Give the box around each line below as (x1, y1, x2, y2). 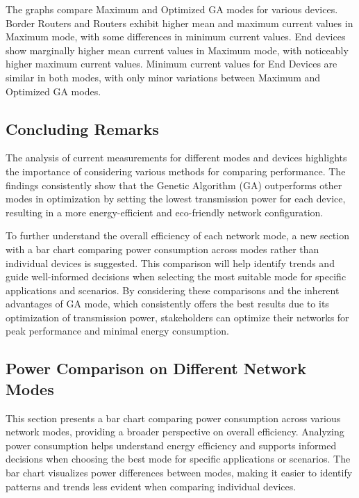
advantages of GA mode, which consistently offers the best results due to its (6, 296, 329, 311)
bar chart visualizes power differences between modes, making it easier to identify (6, 465, 353, 480)
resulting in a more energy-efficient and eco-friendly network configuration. (6, 204, 324, 219)
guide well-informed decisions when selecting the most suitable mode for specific (6, 269, 347, 284)
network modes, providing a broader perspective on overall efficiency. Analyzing (6, 424, 344, 439)
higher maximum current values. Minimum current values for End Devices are (6, 56, 337, 71)
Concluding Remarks (6, 118, 159, 139)
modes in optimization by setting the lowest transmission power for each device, (6, 191, 346, 206)
